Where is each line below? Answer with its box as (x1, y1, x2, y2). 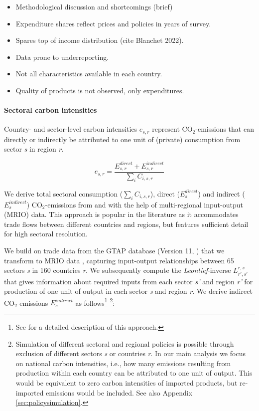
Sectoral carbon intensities (4, 105, 97, 115)
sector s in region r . (4, 144, 64, 154)
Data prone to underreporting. (15, 51, 109, 62)
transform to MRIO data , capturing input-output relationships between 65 (4, 255, 234, 265)
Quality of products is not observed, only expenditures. (15, 85, 184, 95)
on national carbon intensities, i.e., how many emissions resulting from (15, 358, 231, 368)
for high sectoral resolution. (4, 228, 88, 239)
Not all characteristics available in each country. (15, 68, 162, 79)
